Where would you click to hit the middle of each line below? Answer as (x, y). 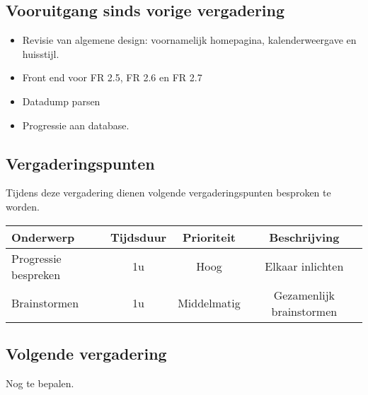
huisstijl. (41, 53)
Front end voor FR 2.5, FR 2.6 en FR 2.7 (112, 77)
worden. (23, 206)
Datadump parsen (61, 101)
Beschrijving (304, 237)
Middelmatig (209, 303)
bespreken (36, 274)
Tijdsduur (138, 237)
